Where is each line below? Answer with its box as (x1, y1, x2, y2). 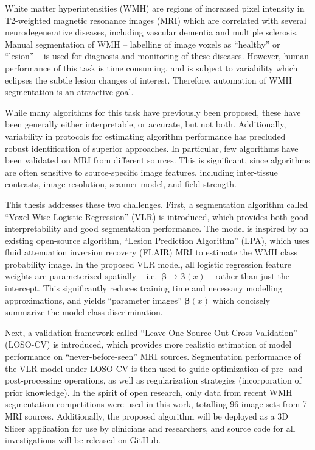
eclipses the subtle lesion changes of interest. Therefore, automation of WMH (5, 73, 292, 86)
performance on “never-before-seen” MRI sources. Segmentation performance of (5, 350, 301, 363)
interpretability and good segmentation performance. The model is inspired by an (5, 222, 309, 235)
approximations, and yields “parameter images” (5, 293, 182, 306)
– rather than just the (208, 270, 289, 282)
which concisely (212, 293, 270, 306)
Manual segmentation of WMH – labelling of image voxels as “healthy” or (5, 37, 280, 50)
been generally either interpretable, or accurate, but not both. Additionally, (5, 118, 286, 130)
